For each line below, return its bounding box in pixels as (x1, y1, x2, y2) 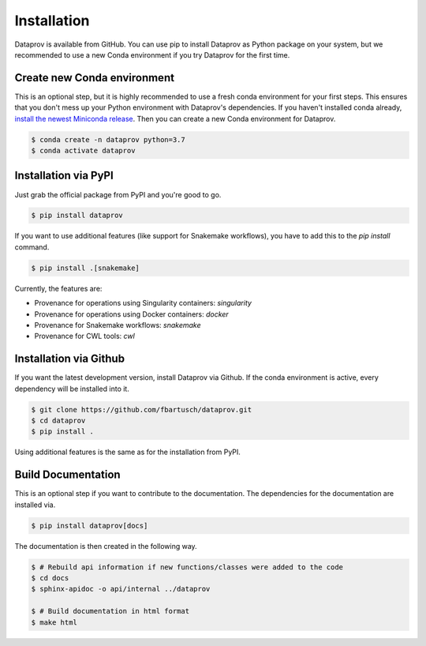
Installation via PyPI (14, 169, 114, 182)
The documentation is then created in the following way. (14, 541, 197, 550)
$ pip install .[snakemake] (31, 263, 140, 272)
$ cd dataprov (31, 416, 86, 426)
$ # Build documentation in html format (31, 607, 189, 616)
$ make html (31, 618, 78, 627)
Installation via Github (14, 352, 125, 366)
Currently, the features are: (14, 284, 103, 293)
